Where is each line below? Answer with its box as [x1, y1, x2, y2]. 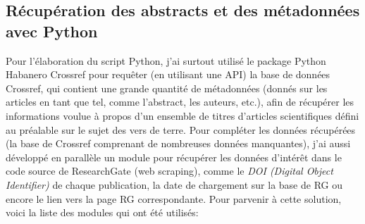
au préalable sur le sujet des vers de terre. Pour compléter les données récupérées [6, 122, 356, 137]
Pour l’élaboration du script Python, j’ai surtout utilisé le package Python [6, 53, 326, 68]
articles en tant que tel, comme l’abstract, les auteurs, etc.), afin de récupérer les [6, 94, 354, 109]
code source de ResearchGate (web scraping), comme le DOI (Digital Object [6, 163, 333, 178]
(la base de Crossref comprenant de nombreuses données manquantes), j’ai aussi [6, 136, 351, 151]
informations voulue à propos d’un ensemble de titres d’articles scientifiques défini [6, 108, 359, 123]
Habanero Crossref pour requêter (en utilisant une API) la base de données [6, 67, 330, 82]
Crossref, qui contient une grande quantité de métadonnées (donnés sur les [6, 80, 328, 95]
